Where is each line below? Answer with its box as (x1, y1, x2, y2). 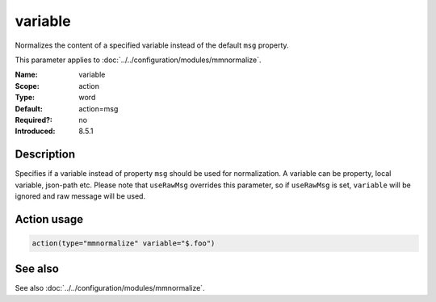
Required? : (15, 115, 52, 124)
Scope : (15, 81, 40, 90)
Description (15, 148, 76, 161)
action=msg (78, 103, 119, 113)
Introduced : (15, 126, 56, 136)
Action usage (15, 212, 84, 226)
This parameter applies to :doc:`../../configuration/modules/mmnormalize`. (15, 55, 262, 65)
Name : (15, 69, 38, 80)
